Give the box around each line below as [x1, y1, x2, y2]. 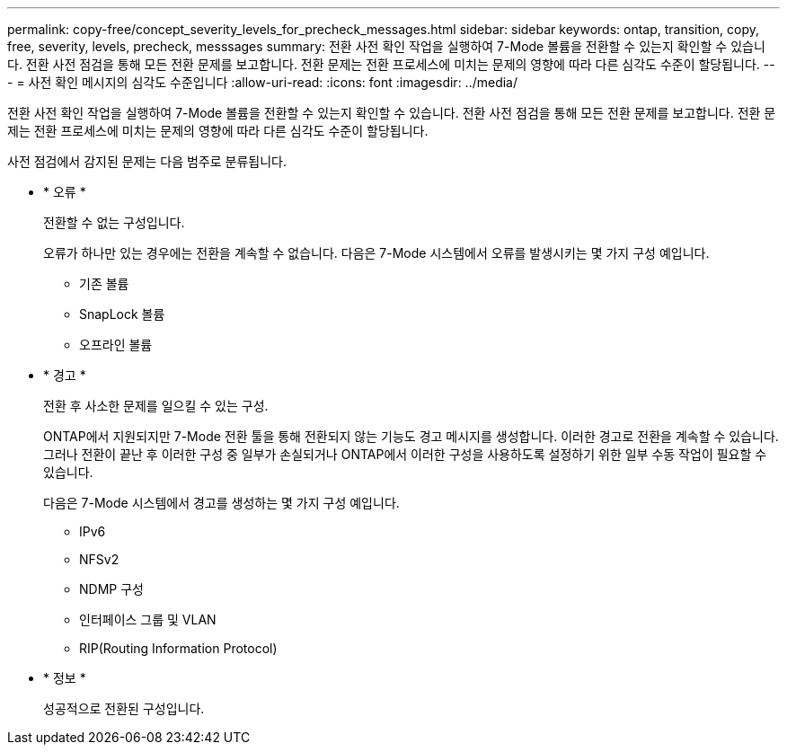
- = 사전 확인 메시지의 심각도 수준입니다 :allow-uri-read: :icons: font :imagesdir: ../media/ [7, 75, 518, 90]
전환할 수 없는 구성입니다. [43, 215, 185, 230]
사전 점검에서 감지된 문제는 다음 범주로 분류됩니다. [7, 154, 287, 169]
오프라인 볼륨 [79, 337, 153, 352]
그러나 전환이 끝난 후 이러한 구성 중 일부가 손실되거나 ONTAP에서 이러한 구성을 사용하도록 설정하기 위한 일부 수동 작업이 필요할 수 [43, 447, 767, 462]
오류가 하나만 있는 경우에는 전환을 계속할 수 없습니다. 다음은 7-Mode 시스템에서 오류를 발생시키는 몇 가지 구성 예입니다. [43, 245, 710, 261]
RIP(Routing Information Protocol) [79, 641, 278, 656]
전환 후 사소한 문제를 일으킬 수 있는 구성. [43, 398, 269, 413]
